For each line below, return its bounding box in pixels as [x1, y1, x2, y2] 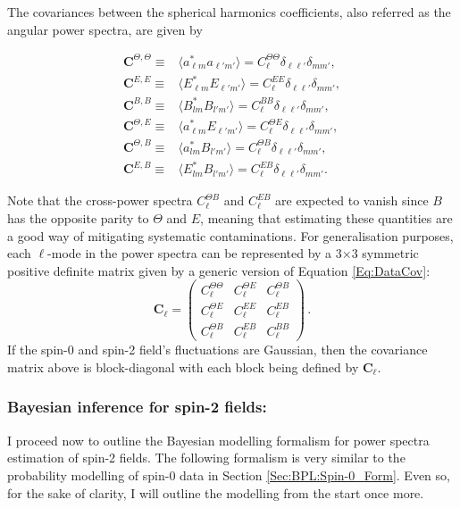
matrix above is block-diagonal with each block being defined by [7, 357, 359, 376]
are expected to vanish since [275, 191, 429, 210]
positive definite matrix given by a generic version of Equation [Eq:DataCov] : [7, 261, 431, 279]
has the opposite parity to [7, 208, 149, 227]
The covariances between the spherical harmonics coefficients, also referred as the [7, 3, 451, 21]
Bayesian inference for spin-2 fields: [7, 396, 267, 418]
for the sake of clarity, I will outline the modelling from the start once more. [7, 483, 424, 502]
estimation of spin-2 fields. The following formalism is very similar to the [7, 448, 406, 467]
